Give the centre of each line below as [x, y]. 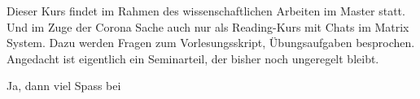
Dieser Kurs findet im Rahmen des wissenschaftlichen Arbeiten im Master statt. [206, 11]
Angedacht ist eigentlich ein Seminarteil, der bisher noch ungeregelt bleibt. [193, 58]
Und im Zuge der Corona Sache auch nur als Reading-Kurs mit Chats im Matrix [208, 26]
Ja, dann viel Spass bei [64, 86]
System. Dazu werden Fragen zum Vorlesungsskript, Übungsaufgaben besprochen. [211, 43]
